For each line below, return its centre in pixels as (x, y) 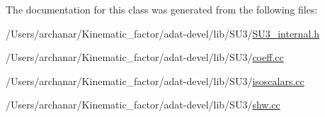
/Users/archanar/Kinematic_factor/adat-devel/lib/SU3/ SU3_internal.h (162, 33)
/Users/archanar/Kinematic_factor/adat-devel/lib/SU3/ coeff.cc (145, 57)
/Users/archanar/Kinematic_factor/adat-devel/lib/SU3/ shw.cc (143, 105)
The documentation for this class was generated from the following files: (162, 9)
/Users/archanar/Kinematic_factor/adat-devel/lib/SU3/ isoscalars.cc (155, 80)
